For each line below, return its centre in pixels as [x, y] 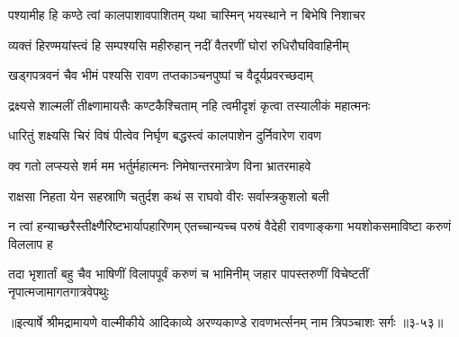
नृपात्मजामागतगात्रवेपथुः [58, 291]
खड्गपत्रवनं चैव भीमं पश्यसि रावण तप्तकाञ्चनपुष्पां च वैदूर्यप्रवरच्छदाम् [161, 75]
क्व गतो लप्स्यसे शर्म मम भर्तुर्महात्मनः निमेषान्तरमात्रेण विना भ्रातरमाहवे [160, 165]
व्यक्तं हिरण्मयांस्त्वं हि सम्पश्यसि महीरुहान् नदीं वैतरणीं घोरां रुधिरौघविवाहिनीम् [179, 44]
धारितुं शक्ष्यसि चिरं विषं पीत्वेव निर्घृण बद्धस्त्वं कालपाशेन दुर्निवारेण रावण [165, 135]
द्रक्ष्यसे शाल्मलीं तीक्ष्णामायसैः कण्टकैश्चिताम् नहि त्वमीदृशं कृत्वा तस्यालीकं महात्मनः [189, 105]
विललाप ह [31, 243]
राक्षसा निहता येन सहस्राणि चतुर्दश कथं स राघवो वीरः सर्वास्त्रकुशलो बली [169, 195]
